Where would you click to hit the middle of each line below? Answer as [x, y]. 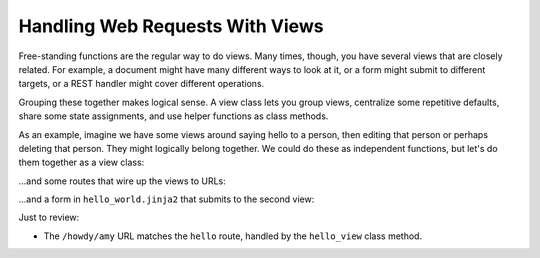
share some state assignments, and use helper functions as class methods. [173, 116]
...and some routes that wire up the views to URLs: [122, 181]
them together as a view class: [81, 162]
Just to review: [49, 217]
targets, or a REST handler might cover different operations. [141, 84]
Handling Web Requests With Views [171, 26]
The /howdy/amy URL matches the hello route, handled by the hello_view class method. [233, 236]
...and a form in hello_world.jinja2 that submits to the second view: [166, 199]
